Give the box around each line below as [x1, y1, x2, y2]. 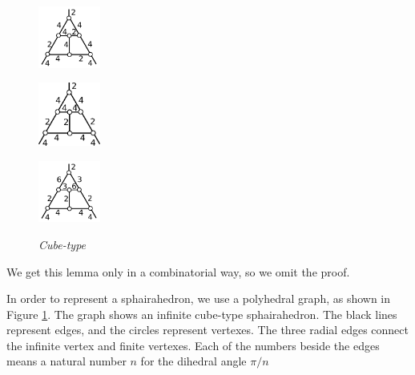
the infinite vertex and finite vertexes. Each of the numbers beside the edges [6, 337, 380, 353]
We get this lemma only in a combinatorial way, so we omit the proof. [6, 263, 350, 280]
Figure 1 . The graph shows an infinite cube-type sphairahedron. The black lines [6, 305, 397, 322]
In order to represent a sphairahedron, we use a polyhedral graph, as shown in [6, 290, 391, 307]
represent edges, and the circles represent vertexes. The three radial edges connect [6, 321, 409, 338]
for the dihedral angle [140, 353, 247, 369]
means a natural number [6, 353, 127, 369]
